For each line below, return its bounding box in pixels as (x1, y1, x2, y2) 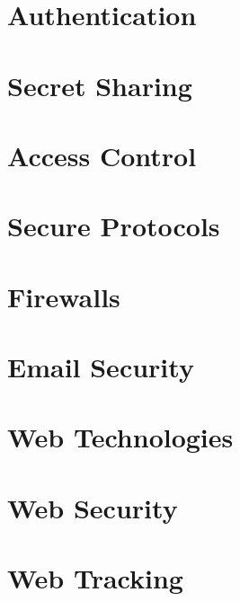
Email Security (7, 349, 194, 385)
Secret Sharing (7, 66, 192, 103)
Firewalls (7, 278, 120, 314)
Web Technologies (7, 419, 234, 455)
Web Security (7, 489, 178, 526)
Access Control (7, 137, 197, 173)
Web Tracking (7, 560, 183, 597)
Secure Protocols (7, 208, 220, 244)
